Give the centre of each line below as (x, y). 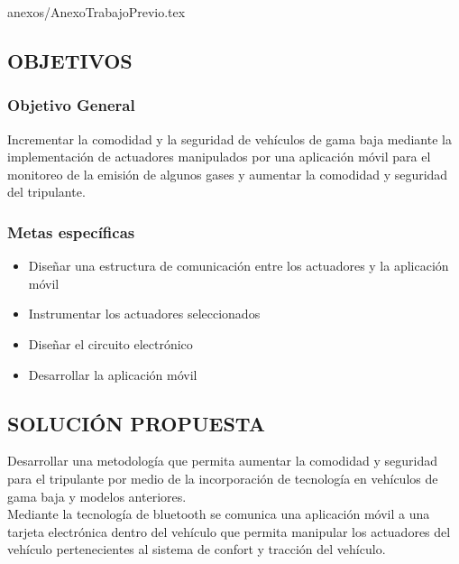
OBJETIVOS (70, 60)
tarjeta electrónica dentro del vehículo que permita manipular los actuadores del (229, 531)
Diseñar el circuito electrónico (110, 343)
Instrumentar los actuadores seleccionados (144, 314)
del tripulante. (46, 192)
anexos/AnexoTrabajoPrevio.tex (96, 12)
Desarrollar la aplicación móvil (113, 374)
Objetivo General (71, 105)
